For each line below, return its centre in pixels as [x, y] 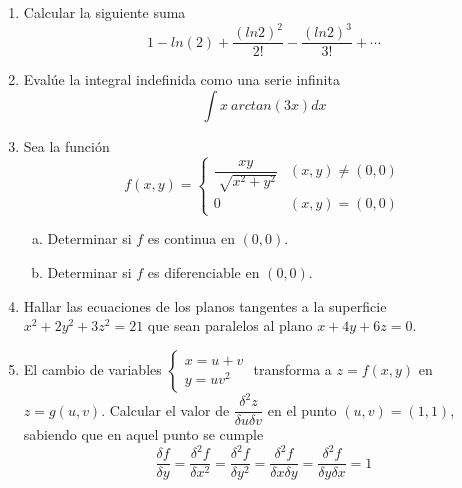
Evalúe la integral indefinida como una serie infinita [181, 79]
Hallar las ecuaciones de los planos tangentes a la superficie [205, 305]
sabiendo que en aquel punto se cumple [143, 434]
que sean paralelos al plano [230, 325]
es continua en [191, 238]
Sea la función [66, 145]
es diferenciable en [203, 271]
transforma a [292, 368]
